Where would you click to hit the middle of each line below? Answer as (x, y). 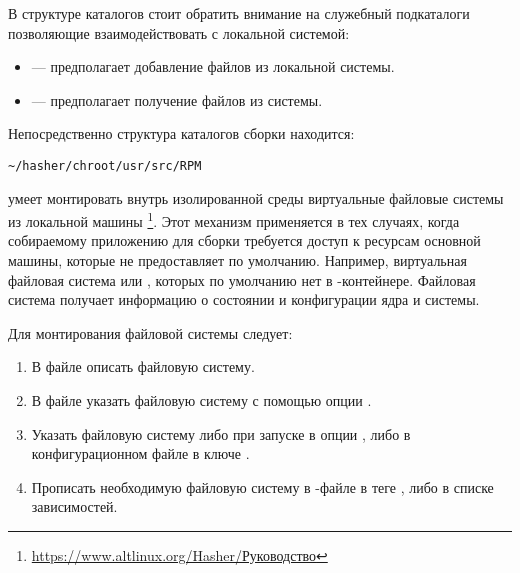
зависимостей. (74, 506)
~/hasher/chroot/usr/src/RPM (105, 165)
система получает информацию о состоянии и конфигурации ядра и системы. (244, 299)
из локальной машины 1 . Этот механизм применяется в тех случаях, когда (234, 219)
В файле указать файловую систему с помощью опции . (201, 400)
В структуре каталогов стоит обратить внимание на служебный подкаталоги (239, 13)
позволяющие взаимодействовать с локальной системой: (179, 32)
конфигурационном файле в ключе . (140, 453)
